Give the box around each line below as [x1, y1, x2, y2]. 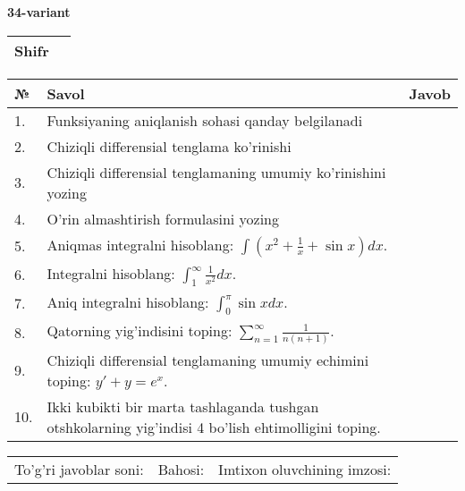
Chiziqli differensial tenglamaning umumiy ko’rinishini [46, 161, 386, 182]
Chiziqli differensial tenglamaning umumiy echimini [46, 349, 369, 370]
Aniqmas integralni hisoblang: [46, 233, 234, 255]
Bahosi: [157, 458, 205, 479]
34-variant [7, 3, 71, 21]
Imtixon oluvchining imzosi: [218, 458, 392, 479]
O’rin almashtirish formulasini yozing [46, 207, 280, 229]
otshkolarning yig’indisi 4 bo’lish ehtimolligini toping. [46, 416, 381, 437]
